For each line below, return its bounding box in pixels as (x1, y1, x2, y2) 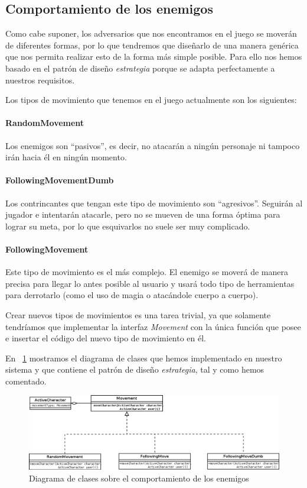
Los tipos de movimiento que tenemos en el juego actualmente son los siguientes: (5, 93, 297, 106)
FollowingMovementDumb (5, 174, 114, 186)
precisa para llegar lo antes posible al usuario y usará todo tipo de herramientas (5, 277, 295, 289)
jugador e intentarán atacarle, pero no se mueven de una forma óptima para (5, 208, 280, 221)
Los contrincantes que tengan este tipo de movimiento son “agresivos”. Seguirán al (5, 196, 303, 209)
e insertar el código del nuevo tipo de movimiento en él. (5, 332, 207, 344)
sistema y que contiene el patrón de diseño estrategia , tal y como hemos (5, 363, 264, 376)
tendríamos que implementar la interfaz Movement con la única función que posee (5, 320, 301, 332)
